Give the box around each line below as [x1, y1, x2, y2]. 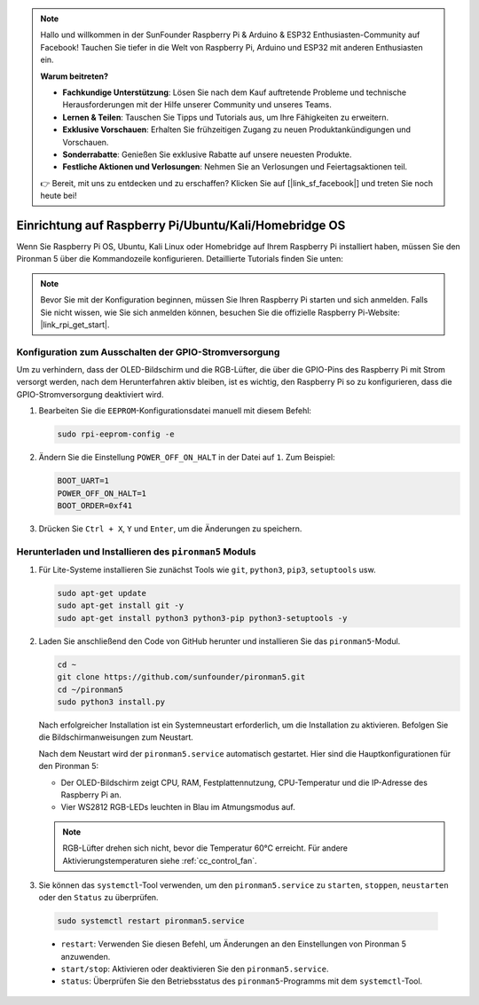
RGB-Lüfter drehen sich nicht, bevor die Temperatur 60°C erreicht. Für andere [62, 843, 349, 853]
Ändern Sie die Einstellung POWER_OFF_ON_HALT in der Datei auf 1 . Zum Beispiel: [38, 452, 336, 463]
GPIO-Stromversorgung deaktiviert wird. [16, 389, 164, 399]
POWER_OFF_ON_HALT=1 [57, 488, 146, 499]
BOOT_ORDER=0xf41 [57, 500, 133, 510]
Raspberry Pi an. [60, 789, 122, 800]
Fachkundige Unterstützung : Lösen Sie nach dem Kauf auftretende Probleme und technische [62, 87, 407, 98]
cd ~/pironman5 [57, 684, 123, 695]
